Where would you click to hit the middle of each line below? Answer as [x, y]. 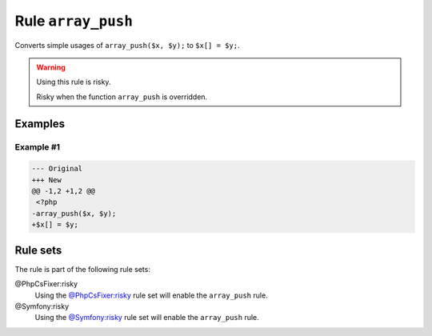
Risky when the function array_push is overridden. [122, 97]
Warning [51, 67]
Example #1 [37, 146]
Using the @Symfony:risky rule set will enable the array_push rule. [147, 318]
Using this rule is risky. [74, 82]
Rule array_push [74, 21]
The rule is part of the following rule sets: [83, 269]
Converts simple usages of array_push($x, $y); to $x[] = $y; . [127, 45]
